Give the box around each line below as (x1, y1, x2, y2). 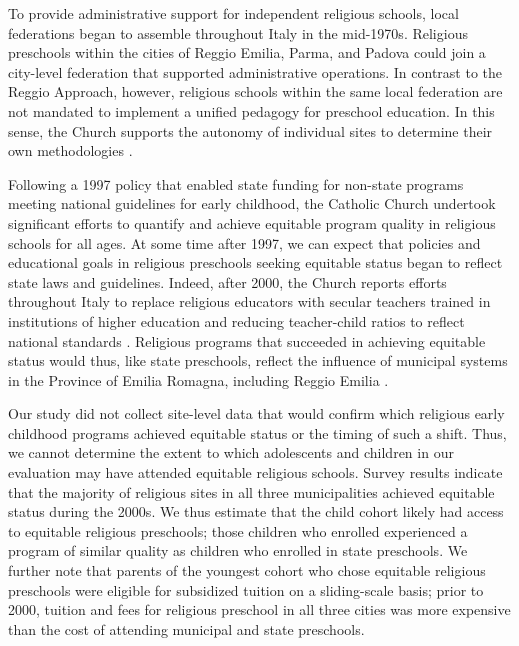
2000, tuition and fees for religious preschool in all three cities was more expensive (8, 599, 511, 620)
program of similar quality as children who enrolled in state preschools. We (8, 540, 468, 561)
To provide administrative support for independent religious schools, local (8, 3, 459, 23)
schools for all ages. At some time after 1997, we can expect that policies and (8, 232, 481, 253)
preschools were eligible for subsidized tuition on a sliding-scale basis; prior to (8, 579, 484, 600)
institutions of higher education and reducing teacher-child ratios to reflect (8, 310, 465, 331)
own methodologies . (8, 140, 133, 161)
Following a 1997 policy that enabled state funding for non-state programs (8, 173, 464, 194)
